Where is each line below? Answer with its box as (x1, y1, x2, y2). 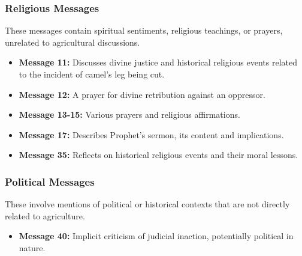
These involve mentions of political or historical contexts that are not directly (5, 198, 290, 210)
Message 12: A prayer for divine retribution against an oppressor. (19, 88, 265, 100)
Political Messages (5, 174, 95, 189)
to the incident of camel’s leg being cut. (19, 68, 165, 80)
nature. (19, 241, 46, 254)
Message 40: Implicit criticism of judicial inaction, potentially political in (19, 230, 294, 242)
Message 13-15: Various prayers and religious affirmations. (19, 108, 240, 121)
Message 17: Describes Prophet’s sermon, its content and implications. (19, 128, 284, 141)
